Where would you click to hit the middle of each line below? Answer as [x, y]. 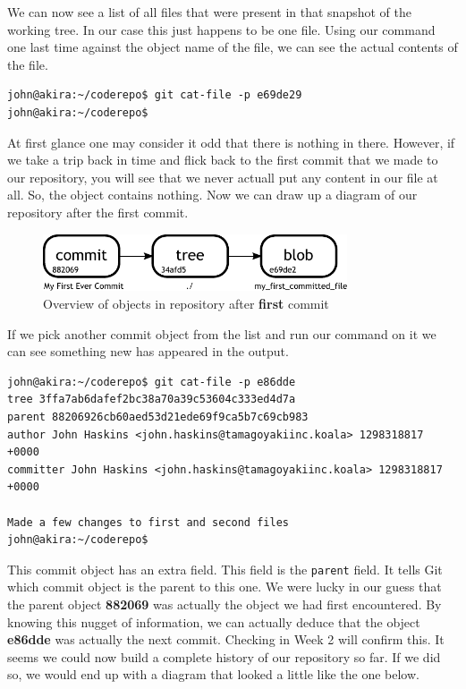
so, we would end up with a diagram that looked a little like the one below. [213, 674]
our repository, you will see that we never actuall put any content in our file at [223, 177]
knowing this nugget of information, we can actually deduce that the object [214, 621]
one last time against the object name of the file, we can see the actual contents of [233, 47]
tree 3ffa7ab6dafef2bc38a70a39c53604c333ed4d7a [152, 400]
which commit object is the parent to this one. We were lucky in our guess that [225, 587]
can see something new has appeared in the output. [148, 351]
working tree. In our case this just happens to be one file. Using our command [221, 29]
